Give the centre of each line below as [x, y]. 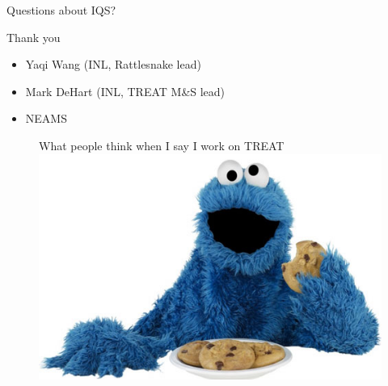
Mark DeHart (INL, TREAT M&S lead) [125, 91]
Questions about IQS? [61, 10]
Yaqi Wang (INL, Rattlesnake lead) [113, 64]
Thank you [34, 37]
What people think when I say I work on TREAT [162, 145]
